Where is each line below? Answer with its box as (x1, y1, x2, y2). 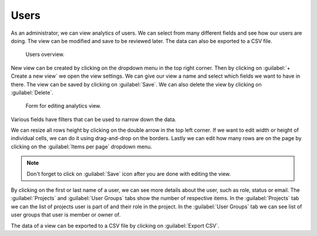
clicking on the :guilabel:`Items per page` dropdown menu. (11, 143, 153, 150)
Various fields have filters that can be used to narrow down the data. (11, 115, 177, 123)
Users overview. (25, 51, 65, 58)
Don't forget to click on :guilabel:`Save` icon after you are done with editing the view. (26, 170, 231, 177)
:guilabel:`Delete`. (11, 89, 54, 96)
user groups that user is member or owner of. (11, 211, 121, 218)
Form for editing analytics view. (25, 102, 102, 109)
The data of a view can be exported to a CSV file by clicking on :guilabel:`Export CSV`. (11, 222, 220, 229)
